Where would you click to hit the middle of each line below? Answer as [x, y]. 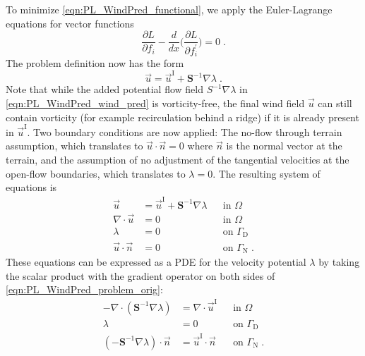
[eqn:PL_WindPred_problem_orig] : [84, 289]
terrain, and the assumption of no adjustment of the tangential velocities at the [178, 160]
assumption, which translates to [74, 146]
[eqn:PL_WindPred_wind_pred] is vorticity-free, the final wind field [155, 103]
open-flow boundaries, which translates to [96, 173]
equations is [31, 187]
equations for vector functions [70, 23]
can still [335, 103]
